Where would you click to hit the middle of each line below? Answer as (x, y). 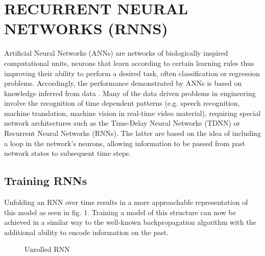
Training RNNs (46, 181)
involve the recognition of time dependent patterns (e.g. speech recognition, (122, 103)
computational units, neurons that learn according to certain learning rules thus (129, 63)
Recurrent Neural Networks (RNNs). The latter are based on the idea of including (132, 133)
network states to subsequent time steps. (68, 153)
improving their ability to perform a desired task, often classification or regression (132, 73)
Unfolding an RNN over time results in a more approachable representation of (126, 202)
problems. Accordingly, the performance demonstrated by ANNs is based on (123, 83)
